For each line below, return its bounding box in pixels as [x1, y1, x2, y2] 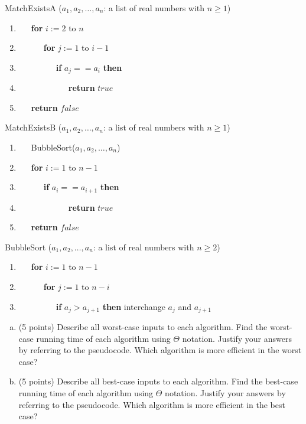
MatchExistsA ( [5, 2, 62, 14]
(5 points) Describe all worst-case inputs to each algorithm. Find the [18, 321, 268, 333]
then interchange [102, 300, 165, 312]
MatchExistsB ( [5, 121, 62, 133]
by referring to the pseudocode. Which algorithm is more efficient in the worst [18, 344, 302, 356]
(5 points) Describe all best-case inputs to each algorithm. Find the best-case [18, 375, 298, 387]
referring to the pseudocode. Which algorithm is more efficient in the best [18, 398, 285, 410]
